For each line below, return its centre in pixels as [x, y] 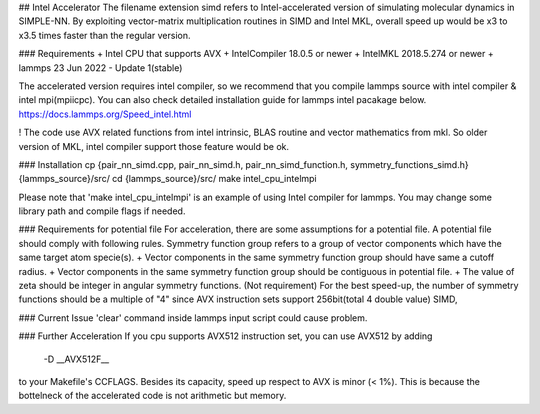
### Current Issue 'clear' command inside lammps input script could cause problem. [193, 317]
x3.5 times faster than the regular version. [104, 35]
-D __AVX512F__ [76, 359]
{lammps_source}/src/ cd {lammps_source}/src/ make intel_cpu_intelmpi [167, 179]
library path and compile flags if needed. [102, 211]
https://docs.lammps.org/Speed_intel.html [105, 114]
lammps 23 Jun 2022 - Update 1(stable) [100, 67]
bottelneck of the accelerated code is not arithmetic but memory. [152, 396]
